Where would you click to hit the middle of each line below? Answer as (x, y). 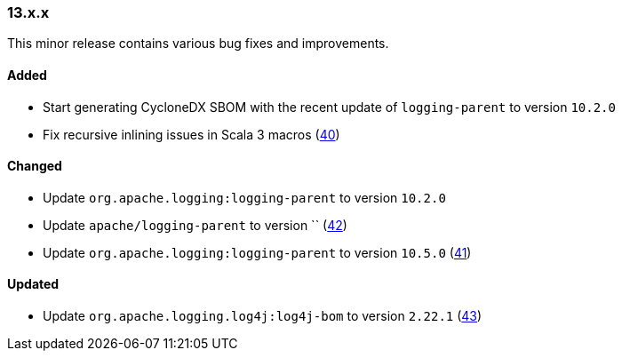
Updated (33, 284)
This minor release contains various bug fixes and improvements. (198, 44)
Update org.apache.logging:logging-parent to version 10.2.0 (244, 197)
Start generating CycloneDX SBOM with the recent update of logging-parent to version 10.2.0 (329, 107)
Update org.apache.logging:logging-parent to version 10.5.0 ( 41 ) (257, 252)
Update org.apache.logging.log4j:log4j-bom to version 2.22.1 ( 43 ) (263, 316)
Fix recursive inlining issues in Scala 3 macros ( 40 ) (191, 134)
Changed (35, 166)
